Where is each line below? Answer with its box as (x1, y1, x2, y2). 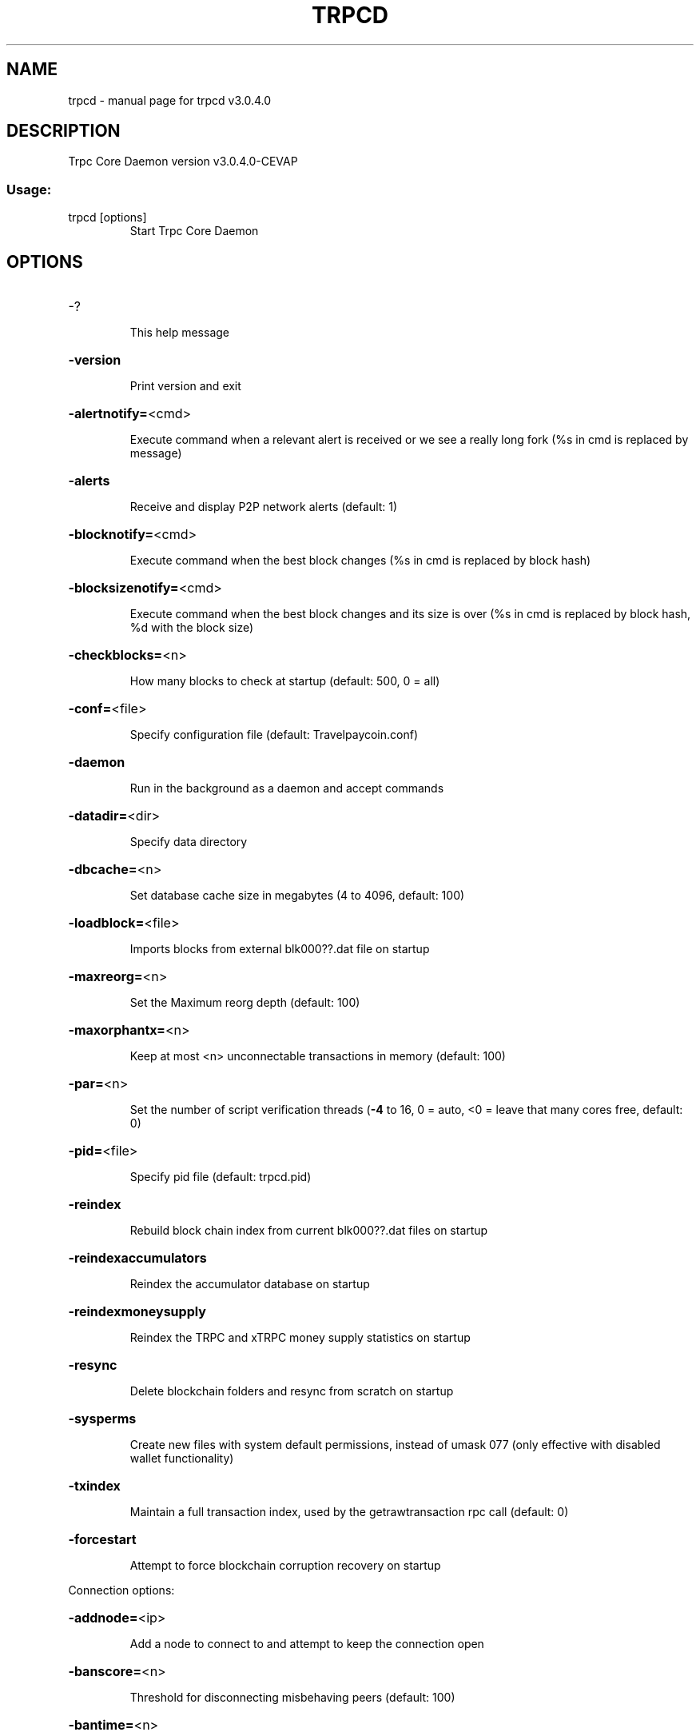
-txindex (68, 1478, 121, 1495)
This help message (129, 325, 229, 340)
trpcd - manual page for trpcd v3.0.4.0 (68, 93, 272, 107)
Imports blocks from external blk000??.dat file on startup (129, 942, 430, 956)
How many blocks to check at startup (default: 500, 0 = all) (129, 674, 440, 688)
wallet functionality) (129, 1451, 234, 1466)
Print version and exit (129, 379, 241, 393)
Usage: (6, 181, 52, 198)
